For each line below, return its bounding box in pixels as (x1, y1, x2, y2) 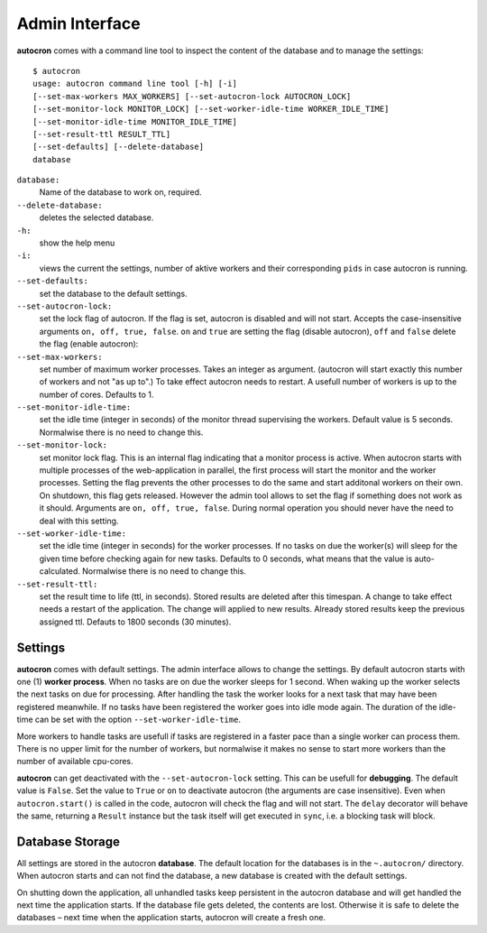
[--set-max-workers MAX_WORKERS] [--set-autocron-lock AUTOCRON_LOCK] (32, 91, 352, 101)
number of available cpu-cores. (16, 756, 134, 767)
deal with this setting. (39, 515, 119, 526)
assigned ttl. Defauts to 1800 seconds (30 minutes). (39, 616, 232, 627)
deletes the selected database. (39, 212, 154, 223)
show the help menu (39, 237, 115, 248)
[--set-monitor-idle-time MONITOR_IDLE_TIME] (32, 116, 238, 126)
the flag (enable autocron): (39, 338, 139, 349)
